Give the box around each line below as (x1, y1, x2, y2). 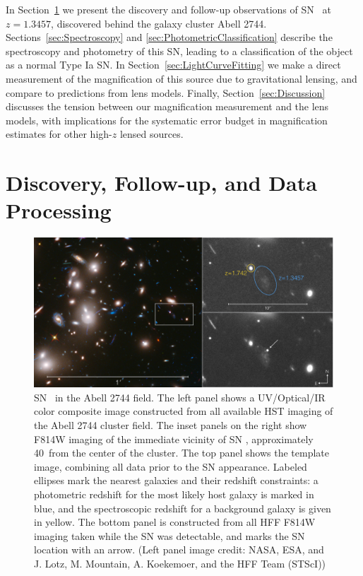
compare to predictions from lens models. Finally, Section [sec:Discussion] (6, 85, 326, 100)
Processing (6, 196, 112, 225)
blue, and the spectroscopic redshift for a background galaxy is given (34, 500, 331, 515)
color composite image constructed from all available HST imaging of (34, 404, 333, 418)
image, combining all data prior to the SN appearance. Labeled (34, 459, 307, 474)
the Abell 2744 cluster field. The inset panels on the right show (34, 418, 307, 433)
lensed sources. (119, 127, 184, 141)
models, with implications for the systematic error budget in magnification (6, 112, 328, 127)
